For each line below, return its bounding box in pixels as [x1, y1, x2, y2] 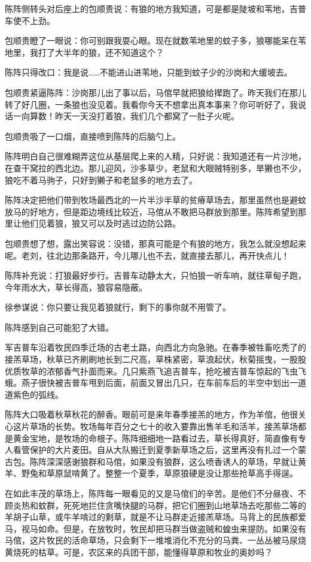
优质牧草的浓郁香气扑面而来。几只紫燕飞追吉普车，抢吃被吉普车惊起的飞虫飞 [5, 364, 306, 377]
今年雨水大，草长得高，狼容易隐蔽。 [5, 280, 147, 293]
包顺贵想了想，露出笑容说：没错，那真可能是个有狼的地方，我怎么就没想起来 [5, 237, 306, 249]
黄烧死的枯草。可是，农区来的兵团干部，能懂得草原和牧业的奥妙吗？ [5, 545, 273, 558]
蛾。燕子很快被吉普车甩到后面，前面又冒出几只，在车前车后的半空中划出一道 [5, 376, 306, 389]
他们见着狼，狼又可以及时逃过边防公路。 [21, 217, 181, 229]
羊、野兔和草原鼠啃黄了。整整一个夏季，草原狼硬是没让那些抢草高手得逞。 [5, 467, 298, 479]
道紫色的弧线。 [5, 388, 63, 400]
